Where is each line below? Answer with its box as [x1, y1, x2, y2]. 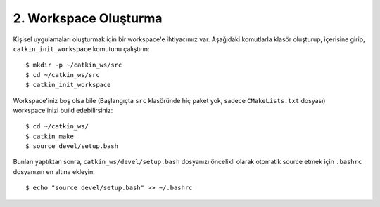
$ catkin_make [25, 132, 74, 140]
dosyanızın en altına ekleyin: [13, 167, 95, 175]
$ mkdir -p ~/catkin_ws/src [25, 61, 122, 69]
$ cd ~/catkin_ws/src [25, 71, 100, 79]
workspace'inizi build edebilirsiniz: [13, 106, 113, 114]
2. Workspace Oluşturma [13, 11, 163, 26]
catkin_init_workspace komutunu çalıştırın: [13, 44, 150, 53]
